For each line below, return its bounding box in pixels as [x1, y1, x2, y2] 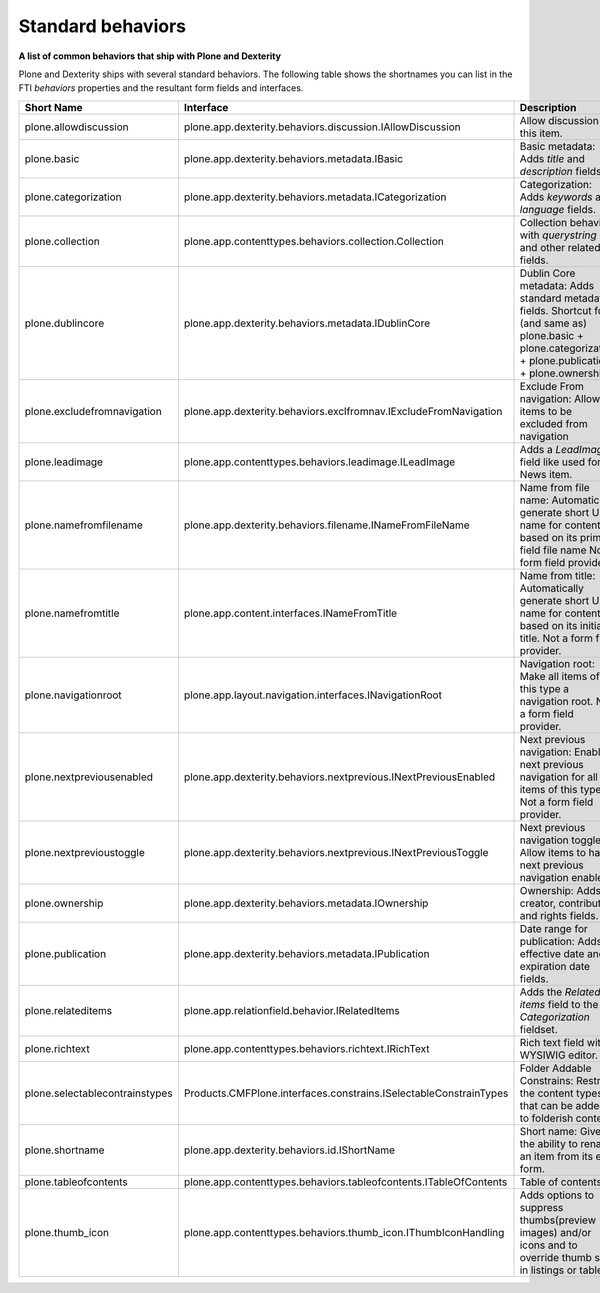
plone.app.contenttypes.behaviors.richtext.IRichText [183, 1041, 430, 1055]
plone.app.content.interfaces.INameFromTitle [183, 606, 398, 620]
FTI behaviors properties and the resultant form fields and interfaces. [18, 82, 304, 94]
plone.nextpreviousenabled [24, 770, 154, 784]
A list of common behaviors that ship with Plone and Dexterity [18, 50, 282, 62]
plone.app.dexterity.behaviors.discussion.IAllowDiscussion [183, 120, 461, 134]
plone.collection [24, 234, 100, 248]
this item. [519, 126, 564, 140]
